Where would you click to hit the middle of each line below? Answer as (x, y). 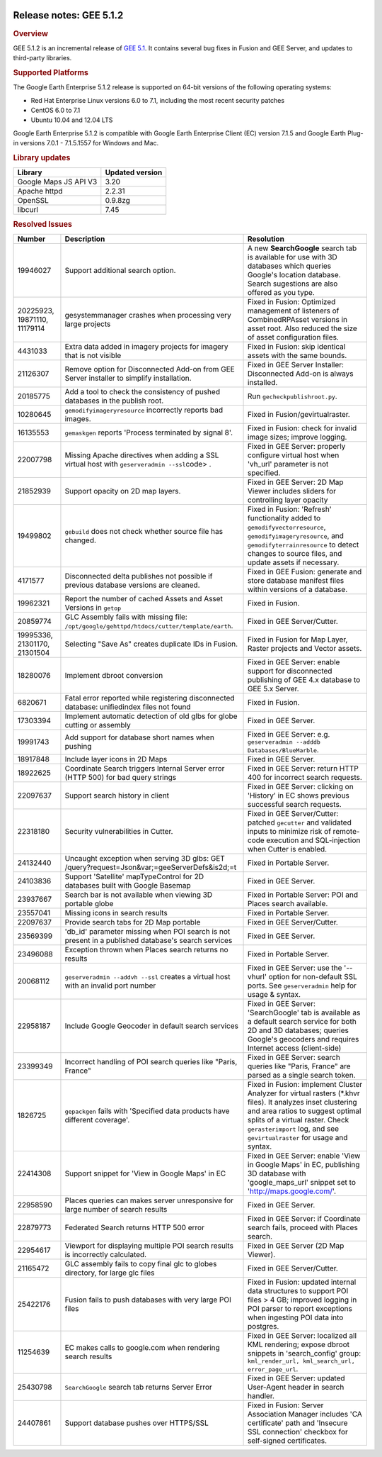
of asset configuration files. (293, 337)
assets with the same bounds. (297, 355)
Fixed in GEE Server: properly (297, 446)
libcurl (28, 210)
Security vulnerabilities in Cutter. (119, 831)
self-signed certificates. (288, 1441)
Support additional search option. (120, 270)
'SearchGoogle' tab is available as (304, 1012)
